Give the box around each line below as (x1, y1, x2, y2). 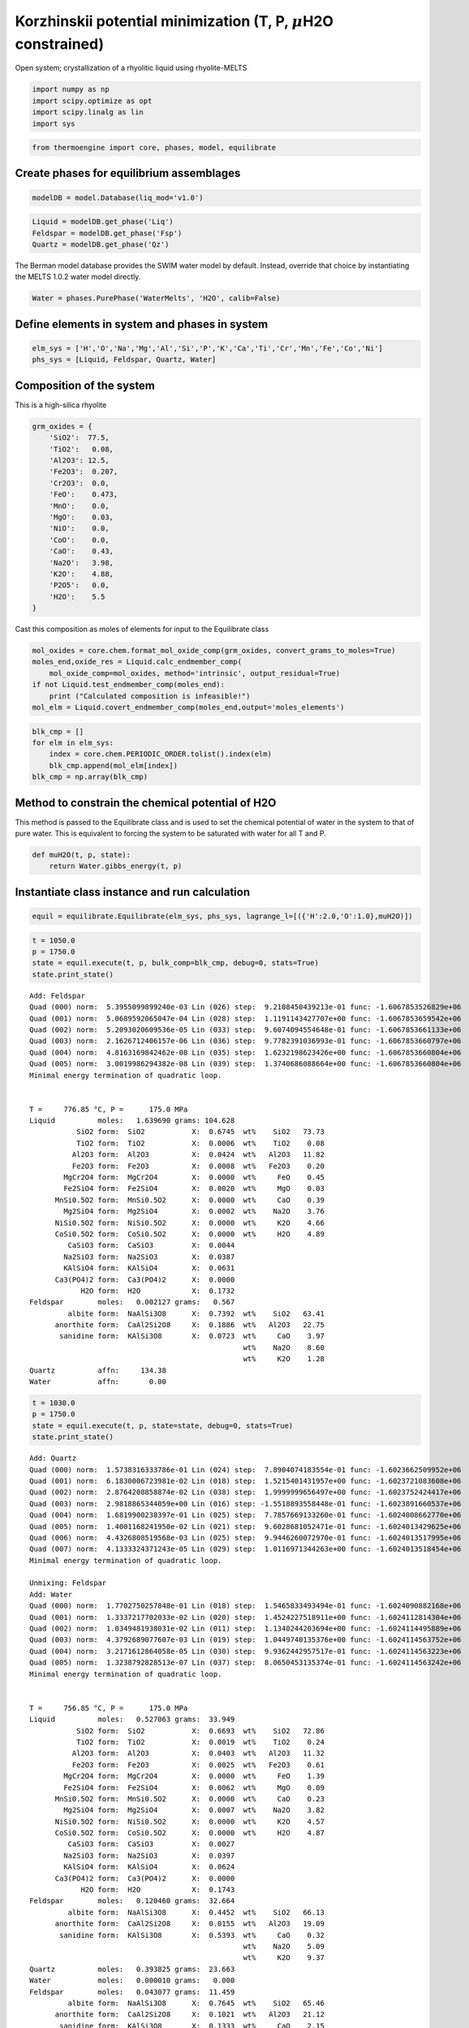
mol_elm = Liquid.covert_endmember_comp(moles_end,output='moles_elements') (32, 702, 345, 712)
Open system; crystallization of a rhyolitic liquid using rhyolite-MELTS (15, 63, 247, 73)
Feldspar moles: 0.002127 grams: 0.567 (29, 1298, 235, 1307)
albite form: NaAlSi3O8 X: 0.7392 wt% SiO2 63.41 (67, 1308, 325, 1318)
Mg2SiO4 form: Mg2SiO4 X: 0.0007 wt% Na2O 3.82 (63, 1806, 325, 1815)
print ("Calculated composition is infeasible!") (49, 691, 251, 701)
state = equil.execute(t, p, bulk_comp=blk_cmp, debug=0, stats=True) (32, 958, 320, 968)
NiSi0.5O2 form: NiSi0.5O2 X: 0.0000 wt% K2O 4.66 (54, 1218, 325, 1227)
